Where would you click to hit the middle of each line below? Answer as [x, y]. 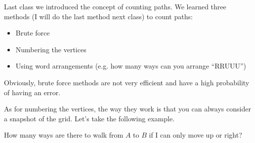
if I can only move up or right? [195, 135]
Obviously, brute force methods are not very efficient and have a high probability [127, 82]
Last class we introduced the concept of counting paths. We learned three [115, 6]
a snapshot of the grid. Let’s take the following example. [89, 118]
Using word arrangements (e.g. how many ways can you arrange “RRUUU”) [131, 66]
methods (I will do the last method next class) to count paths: [98, 16]
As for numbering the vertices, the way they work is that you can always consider [127, 109]
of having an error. [32, 92]
